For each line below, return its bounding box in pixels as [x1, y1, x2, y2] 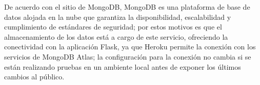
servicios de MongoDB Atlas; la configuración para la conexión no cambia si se [4, 51, 251, 62]
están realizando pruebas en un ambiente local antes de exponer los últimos [4, 61, 241, 72]
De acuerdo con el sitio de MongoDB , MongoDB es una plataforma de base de [4, 2, 250, 12]
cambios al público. [4, 71, 65, 82]
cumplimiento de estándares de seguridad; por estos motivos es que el [4, 21, 222, 32]
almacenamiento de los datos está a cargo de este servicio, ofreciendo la [4, 31, 228, 42]
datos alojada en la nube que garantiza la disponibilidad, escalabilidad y [4, 11, 231, 22]
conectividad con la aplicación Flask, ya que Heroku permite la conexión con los [4, 41, 256, 52]
